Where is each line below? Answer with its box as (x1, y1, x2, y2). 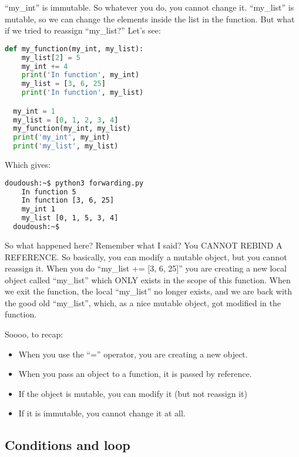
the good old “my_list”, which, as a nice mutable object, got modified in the (5, 296, 281, 309)
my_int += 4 (21, 62, 68, 71)
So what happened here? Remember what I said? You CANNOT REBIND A (5, 239, 283, 251)
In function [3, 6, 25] (21, 196, 115, 205)
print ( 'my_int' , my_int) (13, 133, 110, 142)
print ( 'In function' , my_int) (21, 71, 140, 80)
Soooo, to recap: (5, 328, 63, 340)
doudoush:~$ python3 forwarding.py (5, 178, 144, 187)
